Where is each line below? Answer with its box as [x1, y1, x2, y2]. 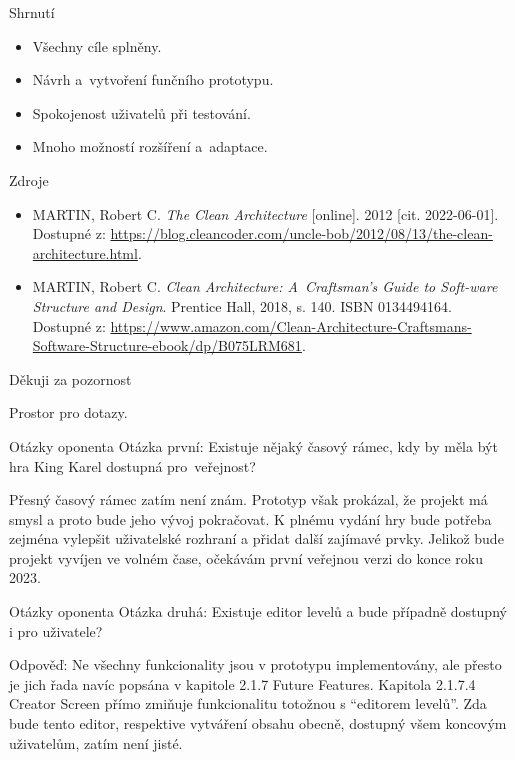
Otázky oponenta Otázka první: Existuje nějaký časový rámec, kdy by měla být [9, 435, 498, 456]
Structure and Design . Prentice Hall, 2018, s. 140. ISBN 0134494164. [32, 295, 452, 316]
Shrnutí [9, 2, 55, 22]
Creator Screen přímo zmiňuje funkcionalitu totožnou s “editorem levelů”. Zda [9, 693, 487, 714]
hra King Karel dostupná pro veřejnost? [9, 455, 256, 476]
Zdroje [9, 169, 49, 190]
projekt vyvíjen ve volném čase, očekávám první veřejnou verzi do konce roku [9, 547, 483, 568]
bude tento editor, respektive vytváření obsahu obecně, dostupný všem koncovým [9, 713, 507, 734]
